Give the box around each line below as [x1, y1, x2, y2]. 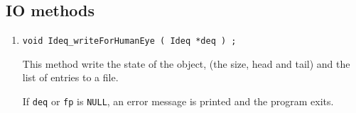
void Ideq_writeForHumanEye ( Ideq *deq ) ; [22, 36, 237, 47]
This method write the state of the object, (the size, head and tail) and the [22, 56, 350, 71]
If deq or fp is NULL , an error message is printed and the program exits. [22, 94, 334, 109]
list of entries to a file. [22, 70, 119, 85]
